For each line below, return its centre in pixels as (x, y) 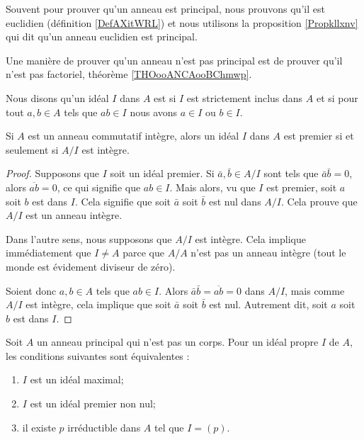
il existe (39, 427)
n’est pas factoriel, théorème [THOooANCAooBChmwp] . (129, 74)
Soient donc (31, 290)
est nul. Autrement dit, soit (268, 304)
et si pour (337, 97)
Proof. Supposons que (52, 173)
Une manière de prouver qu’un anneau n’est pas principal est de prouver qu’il (174, 60)
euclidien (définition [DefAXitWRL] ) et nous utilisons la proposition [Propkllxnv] (182, 22)
